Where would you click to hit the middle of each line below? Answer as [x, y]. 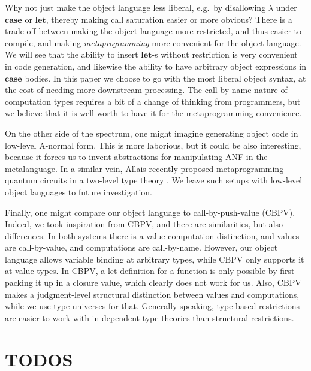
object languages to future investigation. [78, 191]
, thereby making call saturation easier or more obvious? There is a [169, 19]
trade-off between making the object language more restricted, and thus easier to [153, 31]
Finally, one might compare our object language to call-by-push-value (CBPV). [150, 212]
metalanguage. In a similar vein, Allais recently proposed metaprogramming [144, 168]
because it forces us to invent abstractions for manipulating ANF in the [136, 157]
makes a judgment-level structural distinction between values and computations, [152, 294]
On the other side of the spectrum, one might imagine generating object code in [152, 133]
